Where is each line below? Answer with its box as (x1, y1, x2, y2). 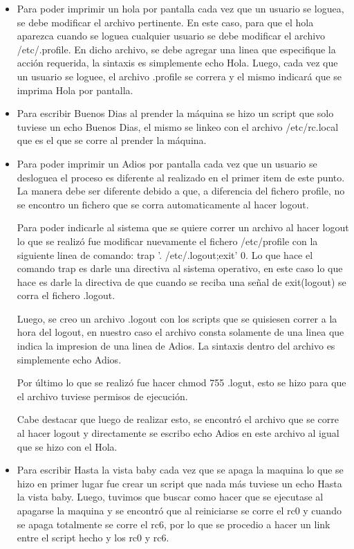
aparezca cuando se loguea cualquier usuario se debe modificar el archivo (17, 28, 326, 43)
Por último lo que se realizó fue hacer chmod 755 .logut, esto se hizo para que (17, 375, 346, 390)
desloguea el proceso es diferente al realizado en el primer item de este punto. (17, 170, 345, 184)
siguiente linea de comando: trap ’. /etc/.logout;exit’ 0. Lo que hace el (17, 247, 313, 262)
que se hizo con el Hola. (17, 439, 118, 453)
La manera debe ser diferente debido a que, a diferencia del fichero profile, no (17, 183, 345, 198)
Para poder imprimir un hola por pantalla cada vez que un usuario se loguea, (17, 1, 344, 15)
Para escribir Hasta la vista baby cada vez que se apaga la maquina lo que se (17, 462, 344, 477)
